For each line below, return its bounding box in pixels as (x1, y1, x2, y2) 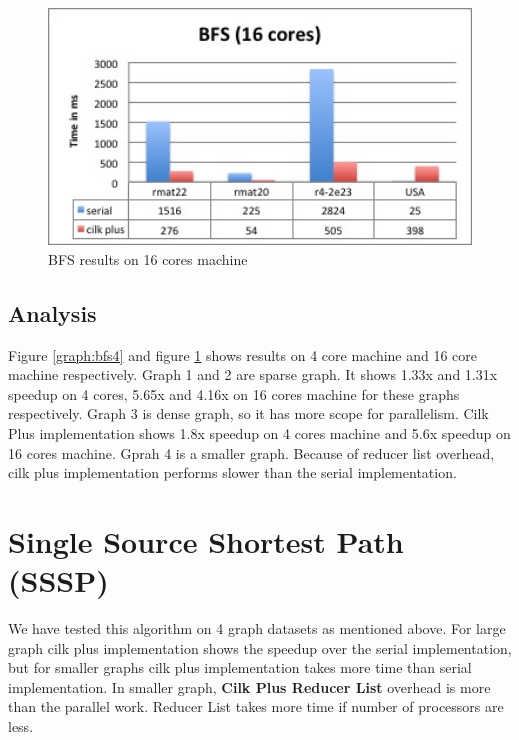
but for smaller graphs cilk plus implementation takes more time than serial (8, 657, 472, 678)
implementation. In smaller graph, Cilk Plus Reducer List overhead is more (8, 676, 491, 697)
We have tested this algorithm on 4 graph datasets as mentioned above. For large (8, 618, 506, 639)
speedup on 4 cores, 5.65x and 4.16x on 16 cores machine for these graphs (8, 383, 460, 404)
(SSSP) (8, 560, 109, 601)
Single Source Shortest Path (8, 520, 404, 561)
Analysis (8, 297, 97, 328)
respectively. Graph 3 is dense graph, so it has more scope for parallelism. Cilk (8, 403, 489, 424)
